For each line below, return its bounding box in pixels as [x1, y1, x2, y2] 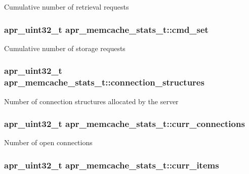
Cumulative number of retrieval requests [4, 2, 129, 12]
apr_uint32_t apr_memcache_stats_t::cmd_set [4, 23, 209, 35]
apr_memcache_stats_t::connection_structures [4, 76, 204, 89]
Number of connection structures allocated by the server [4, 96, 179, 106]
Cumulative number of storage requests [4, 42, 126, 53]
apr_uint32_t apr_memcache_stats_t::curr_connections [4, 117, 245, 130]
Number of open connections [4, 137, 93, 148]
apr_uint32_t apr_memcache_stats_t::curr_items [4, 158, 219, 171]
